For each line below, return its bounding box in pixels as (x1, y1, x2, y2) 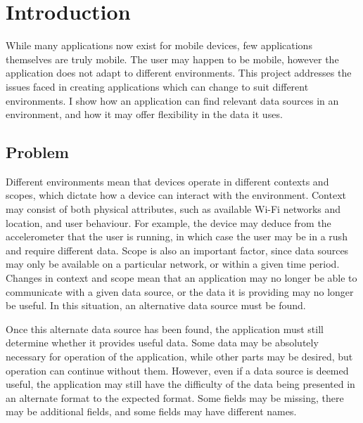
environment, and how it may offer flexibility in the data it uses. (6, 107, 283, 122)
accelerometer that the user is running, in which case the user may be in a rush (6, 229, 348, 244)
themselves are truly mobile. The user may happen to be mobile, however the (6, 51, 339, 66)
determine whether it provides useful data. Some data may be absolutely (6, 335, 319, 350)
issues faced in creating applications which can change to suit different (6, 79, 309, 93)
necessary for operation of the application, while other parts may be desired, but (6, 349, 353, 364)
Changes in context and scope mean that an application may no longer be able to (6, 271, 357, 285)
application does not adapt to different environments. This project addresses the (6, 65, 352, 80)
